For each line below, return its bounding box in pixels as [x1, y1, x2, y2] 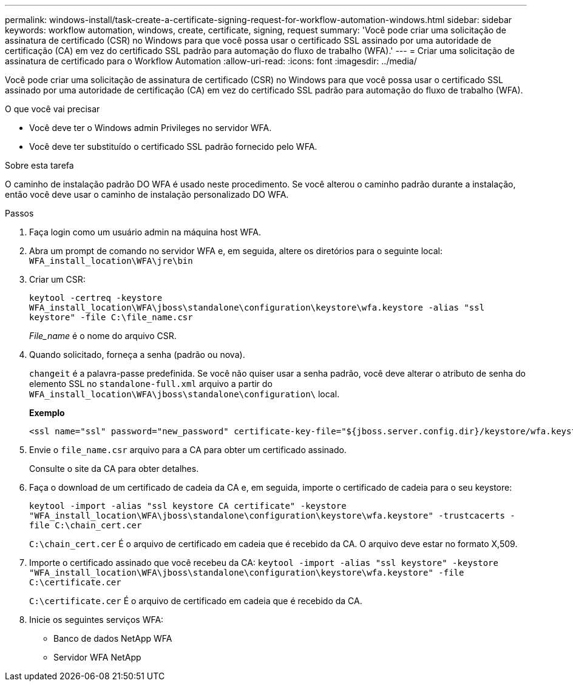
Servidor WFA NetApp [53, 652, 141, 662]
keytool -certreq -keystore [29, 293, 163, 303]
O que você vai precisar [5, 104, 100, 114]
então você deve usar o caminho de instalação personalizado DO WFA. [5, 189, 289, 200]
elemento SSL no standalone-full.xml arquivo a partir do [29, 378, 273, 389]
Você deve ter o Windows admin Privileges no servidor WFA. [29, 123, 272, 133]
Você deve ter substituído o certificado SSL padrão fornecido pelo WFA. [29, 141, 317, 152]
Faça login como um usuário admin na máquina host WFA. [29, 227, 261, 237]
